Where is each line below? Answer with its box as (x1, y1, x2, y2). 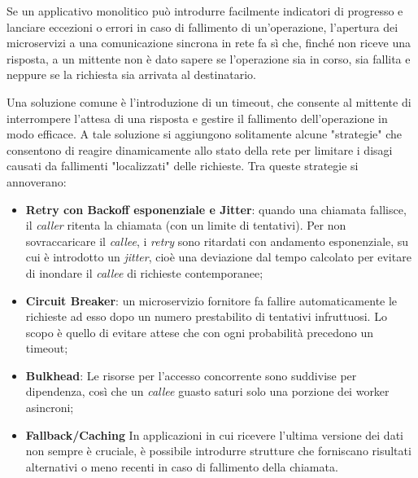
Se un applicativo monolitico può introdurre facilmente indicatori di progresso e (7, 2, 403, 19)
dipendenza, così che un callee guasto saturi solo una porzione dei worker (25, 383, 390, 400)
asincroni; (25, 399, 74, 416)
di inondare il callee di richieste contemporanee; (25, 264, 263, 281)
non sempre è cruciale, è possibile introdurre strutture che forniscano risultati (25, 442, 411, 459)
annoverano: (7, 173, 67, 190)
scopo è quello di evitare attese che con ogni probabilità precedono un (25, 323, 374, 340)
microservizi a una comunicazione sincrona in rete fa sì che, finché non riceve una (7, 34, 411, 51)
